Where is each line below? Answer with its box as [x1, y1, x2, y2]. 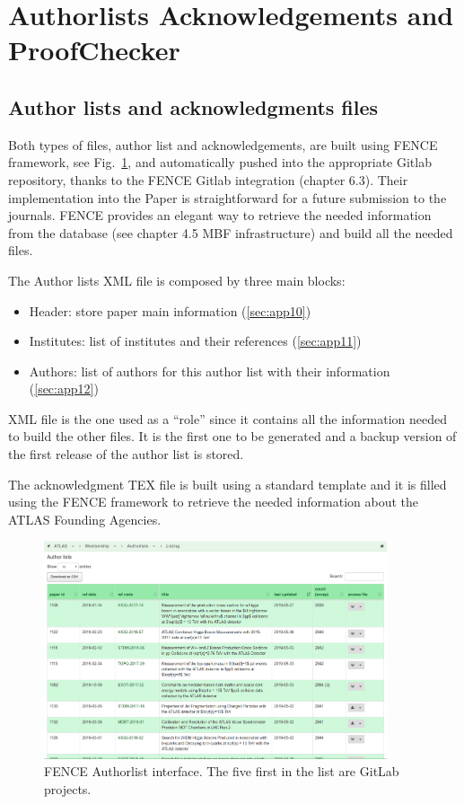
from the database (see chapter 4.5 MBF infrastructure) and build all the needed [8, 223, 453, 242]
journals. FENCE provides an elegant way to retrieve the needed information [8, 206, 432, 225]
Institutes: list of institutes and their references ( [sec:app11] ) [29, 331, 362, 350]
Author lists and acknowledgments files [8, 93, 379, 120]
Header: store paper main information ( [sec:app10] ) [29, 301, 311, 320]
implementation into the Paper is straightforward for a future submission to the [8, 188, 447, 207]
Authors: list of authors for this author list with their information [29, 361, 390, 380]
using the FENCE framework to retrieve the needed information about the [8, 492, 419, 511]
